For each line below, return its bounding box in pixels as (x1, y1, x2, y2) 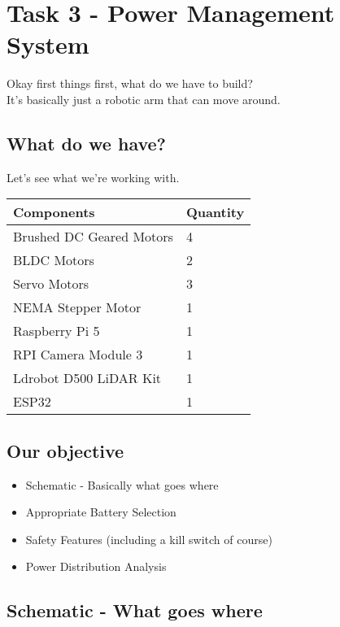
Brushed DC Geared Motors (13, 227, 173, 246)
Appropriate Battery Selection (25, 503, 177, 520)
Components (13, 202, 95, 222)
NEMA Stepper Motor (13, 298, 142, 317)
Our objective (7, 438, 124, 463)
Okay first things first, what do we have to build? (7, 75, 253, 92)
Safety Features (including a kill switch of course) (25, 530, 272, 547)
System (7, 28, 89, 61)
